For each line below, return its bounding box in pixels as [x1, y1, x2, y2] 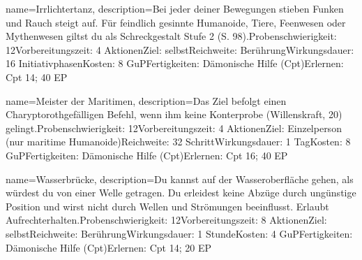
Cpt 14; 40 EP [6, 69, 68, 84]
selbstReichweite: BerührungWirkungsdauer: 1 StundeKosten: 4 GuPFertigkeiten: [6, 226, 353, 240]
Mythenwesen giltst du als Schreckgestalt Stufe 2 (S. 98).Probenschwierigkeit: [6, 29, 337, 43]
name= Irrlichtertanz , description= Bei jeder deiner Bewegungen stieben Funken [6, 1, 344, 15]
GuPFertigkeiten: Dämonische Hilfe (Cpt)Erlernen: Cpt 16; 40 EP [6, 147, 288, 162]
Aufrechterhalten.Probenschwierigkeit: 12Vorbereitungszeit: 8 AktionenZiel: [6, 212, 327, 227]
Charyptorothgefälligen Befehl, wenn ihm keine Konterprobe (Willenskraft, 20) [6, 107, 342, 122]
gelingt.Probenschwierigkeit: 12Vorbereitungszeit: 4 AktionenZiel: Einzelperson [6, 120, 342, 135]
